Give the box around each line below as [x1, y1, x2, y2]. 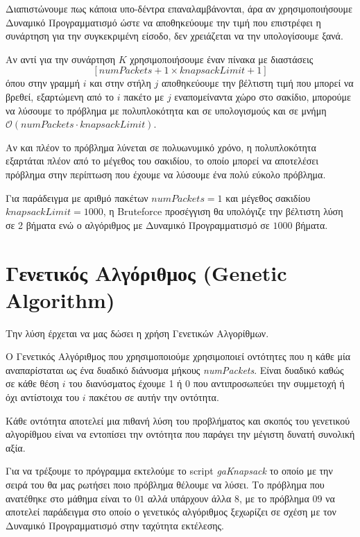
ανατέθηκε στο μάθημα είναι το [6, 491, 132, 505]
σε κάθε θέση [6, 376, 60, 391]
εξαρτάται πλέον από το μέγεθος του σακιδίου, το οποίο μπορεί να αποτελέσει [6, 153, 318, 168]
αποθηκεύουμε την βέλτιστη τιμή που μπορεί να [161, 76, 354, 90]
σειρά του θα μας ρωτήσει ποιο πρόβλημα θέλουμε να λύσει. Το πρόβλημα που [6, 477, 325, 491]
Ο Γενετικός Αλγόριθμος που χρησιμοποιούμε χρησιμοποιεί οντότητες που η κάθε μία [6, 349, 351, 364]
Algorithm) [6, 285, 115, 314]
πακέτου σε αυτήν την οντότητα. [89, 390, 219, 404]
